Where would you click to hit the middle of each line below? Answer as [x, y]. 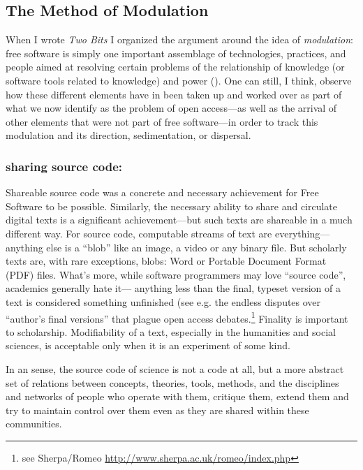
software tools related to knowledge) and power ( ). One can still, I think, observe [179, 80]
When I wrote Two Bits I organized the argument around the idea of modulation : [179, 39]
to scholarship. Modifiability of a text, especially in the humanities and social [171, 331]
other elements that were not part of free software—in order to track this [162, 121]
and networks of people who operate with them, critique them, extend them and [177, 396]
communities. [34, 424]
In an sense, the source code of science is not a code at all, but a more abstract [175, 368]
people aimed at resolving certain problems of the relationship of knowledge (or [175, 67]
